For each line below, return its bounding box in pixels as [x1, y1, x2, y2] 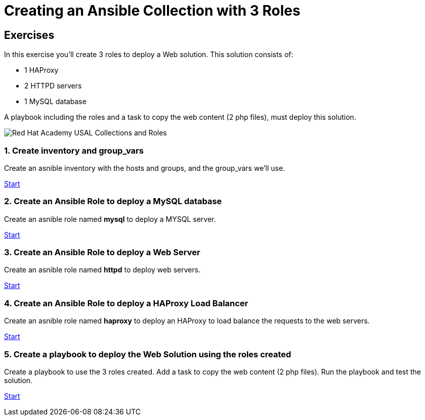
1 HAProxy [24, 66, 59, 75]
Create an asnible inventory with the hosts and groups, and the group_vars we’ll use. [4, 163, 285, 172]
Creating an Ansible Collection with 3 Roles [4, 2, 301, 19]
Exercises [4, 28, 55, 41]
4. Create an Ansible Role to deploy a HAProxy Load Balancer [4, 298, 248, 308]
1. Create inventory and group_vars [4, 145, 144, 156]
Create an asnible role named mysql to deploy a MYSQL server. [4, 214, 216, 223]
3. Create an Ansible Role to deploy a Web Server [4, 247, 200, 258]
